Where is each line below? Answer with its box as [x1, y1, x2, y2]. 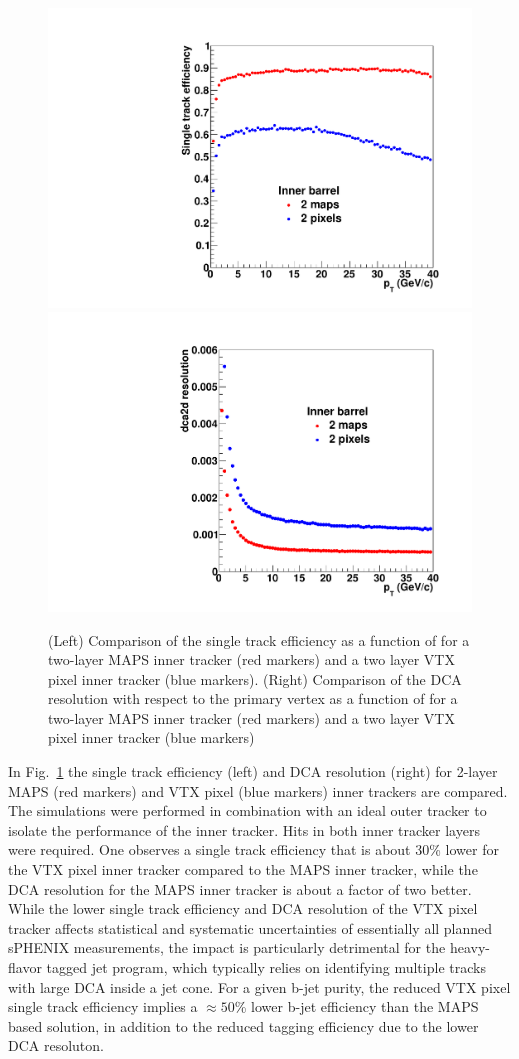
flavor [8, 957, 42, 977]
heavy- [449, 937, 490, 958]
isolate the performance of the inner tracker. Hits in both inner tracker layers [8, 819, 480, 840]
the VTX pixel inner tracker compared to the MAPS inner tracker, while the [8, 859, 478, 880]
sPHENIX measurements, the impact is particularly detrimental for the [8, 937, 446, 958]
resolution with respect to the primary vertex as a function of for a [48, 688, 458, 709]
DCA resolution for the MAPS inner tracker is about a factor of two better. [8, 878, 472, 899]
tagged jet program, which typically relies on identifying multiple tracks [46, 957, 486, 977]
